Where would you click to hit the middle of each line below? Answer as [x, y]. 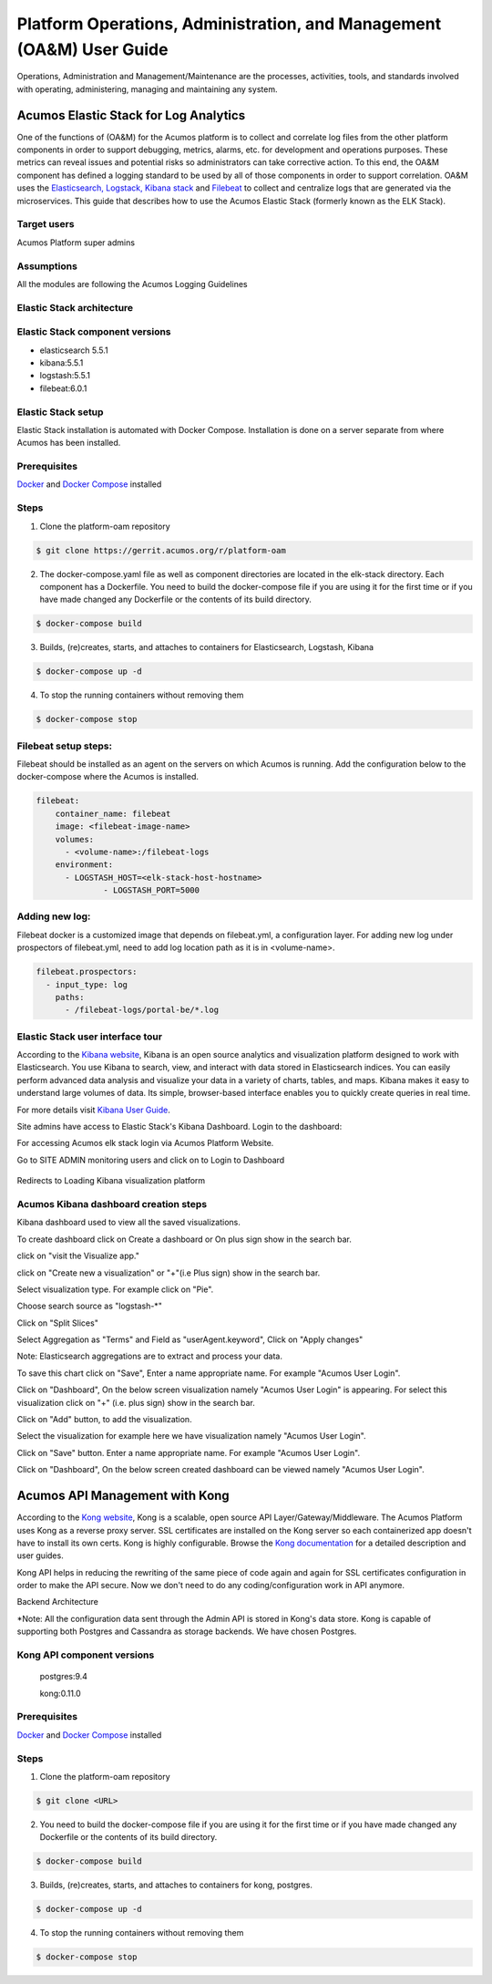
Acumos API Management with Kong [123, 1496]
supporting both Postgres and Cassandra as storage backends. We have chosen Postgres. [187, 1631]
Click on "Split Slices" [58, 1323]
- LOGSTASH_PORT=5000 [152, 890]
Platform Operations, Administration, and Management [229, 24]
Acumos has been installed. [69, 443]
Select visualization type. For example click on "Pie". [115, 1289]
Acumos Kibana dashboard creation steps [112, 1204]
